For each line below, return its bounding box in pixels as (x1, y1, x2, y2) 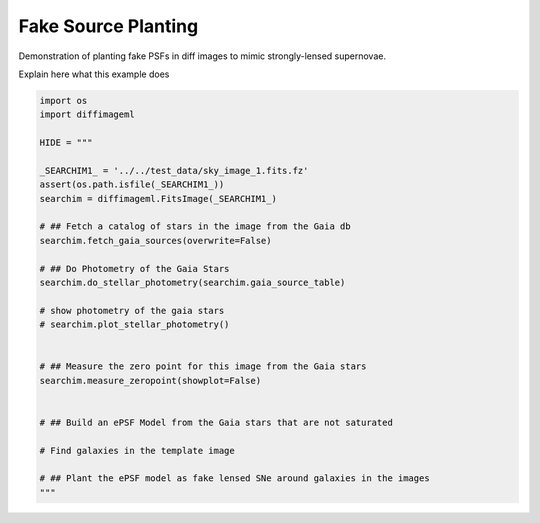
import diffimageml (39, 109, 135, 120)
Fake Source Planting (18, 15, 199, 37)
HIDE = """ (39, 137, 93, 149)
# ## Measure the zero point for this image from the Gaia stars (39, 361, 367, 372)
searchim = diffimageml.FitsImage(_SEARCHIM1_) (39, 193, 277, 204)
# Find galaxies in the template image (39, 445, 235, 456)
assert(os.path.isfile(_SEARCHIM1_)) (39, 179, 225, 190)
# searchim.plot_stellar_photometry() (39, 319, 230, 330)
